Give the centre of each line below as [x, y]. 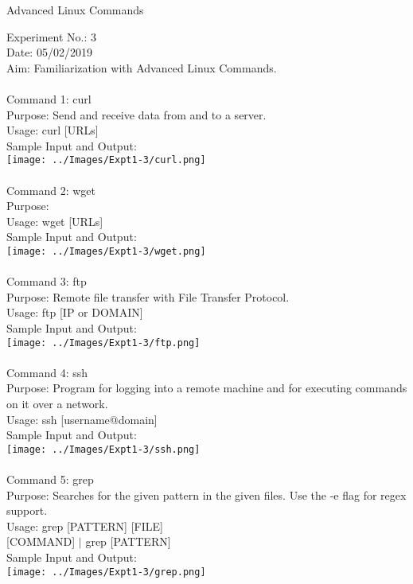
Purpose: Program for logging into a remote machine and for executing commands [207, 388]
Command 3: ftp [47, 281]
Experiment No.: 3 [52, 36]
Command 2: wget [51, 190]
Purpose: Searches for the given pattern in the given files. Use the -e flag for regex [206, 494]
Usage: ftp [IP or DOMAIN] [75, 312]
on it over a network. [57, 404]
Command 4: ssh [47, 372]
